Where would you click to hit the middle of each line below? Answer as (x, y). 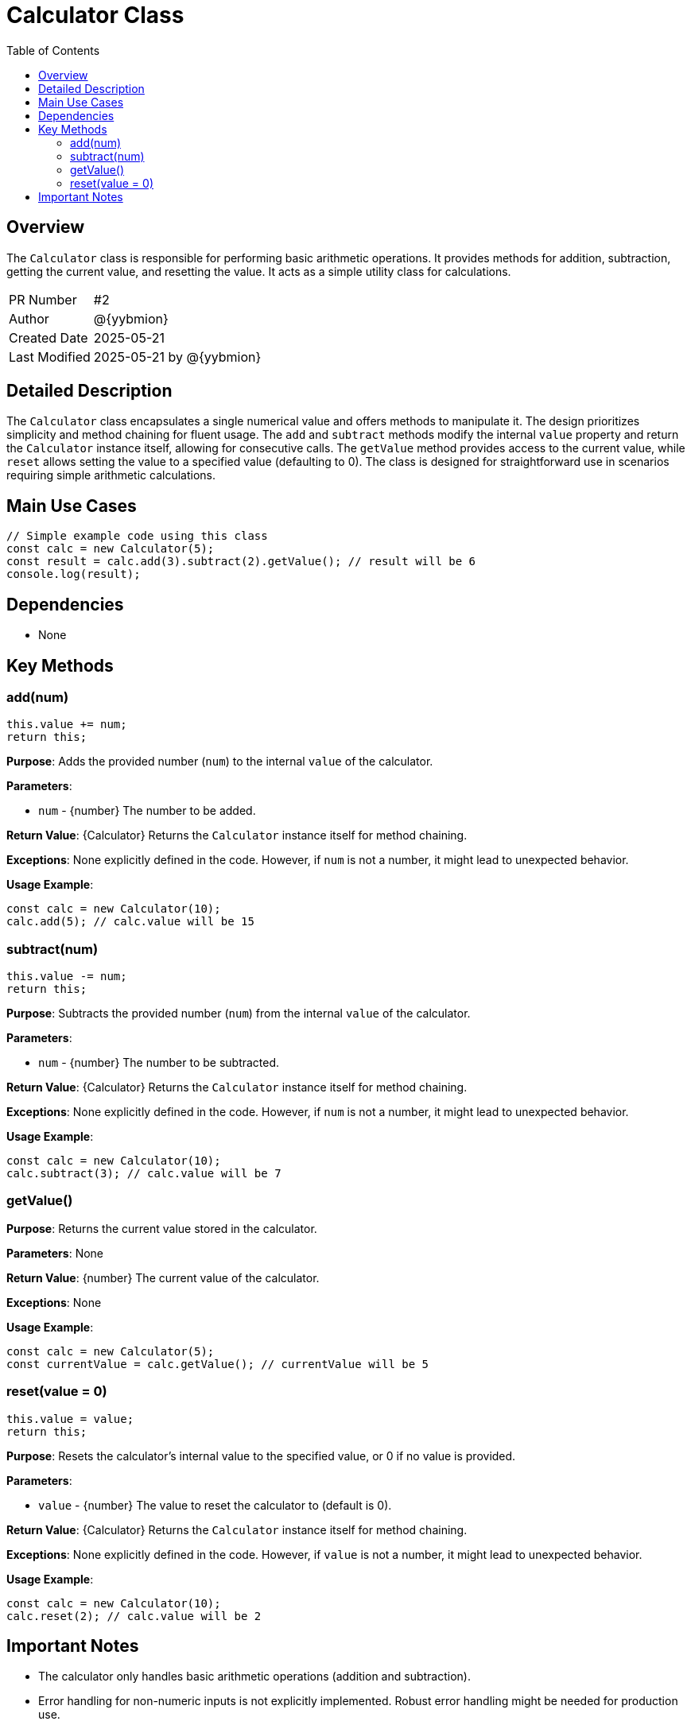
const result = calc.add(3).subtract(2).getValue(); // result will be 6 (241, 562)
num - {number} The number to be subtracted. (159, 1063)
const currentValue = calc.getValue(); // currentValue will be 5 (218, 1364)
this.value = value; (70, 1419)
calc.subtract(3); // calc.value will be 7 (144, 1174)
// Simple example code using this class (137, 536)
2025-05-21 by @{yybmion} (177, 357)
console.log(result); (74, 574)
